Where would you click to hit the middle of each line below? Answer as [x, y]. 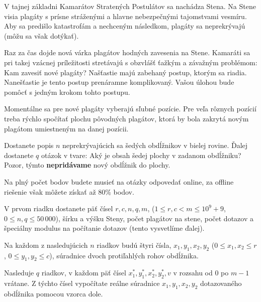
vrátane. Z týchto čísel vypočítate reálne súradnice [82, 283]
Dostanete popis [29, 145]
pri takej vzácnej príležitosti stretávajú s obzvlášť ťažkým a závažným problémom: [131, 62]
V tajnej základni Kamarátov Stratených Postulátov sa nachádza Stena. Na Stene [130, 6]
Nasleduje [19, 273]
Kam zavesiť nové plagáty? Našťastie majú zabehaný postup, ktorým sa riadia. [125, 72]
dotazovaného [221, 283]
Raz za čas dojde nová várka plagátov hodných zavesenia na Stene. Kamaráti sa [127, 52]
